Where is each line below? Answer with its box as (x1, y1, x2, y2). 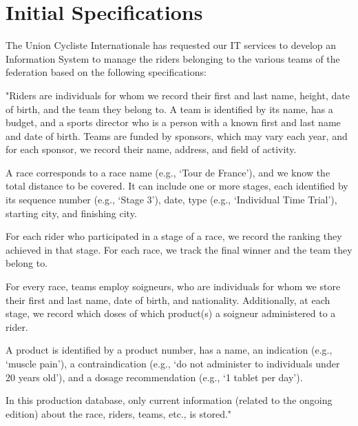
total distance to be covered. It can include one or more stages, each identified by (6, 179, 348, 193)
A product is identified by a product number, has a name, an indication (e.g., (6, 343, 333, 357)
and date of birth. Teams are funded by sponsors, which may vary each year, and (6, 128, 348, 143)
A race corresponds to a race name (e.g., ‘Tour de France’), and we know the (6, 165, 330, 179)
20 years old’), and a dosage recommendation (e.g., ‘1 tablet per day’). (6, 369, 303, 384)
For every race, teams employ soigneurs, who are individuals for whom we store (6, 279, 341, 294)
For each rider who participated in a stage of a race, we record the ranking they (6, 229, 342, 243)
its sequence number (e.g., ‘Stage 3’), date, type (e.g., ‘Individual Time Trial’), (6, 192, 337, 207)
